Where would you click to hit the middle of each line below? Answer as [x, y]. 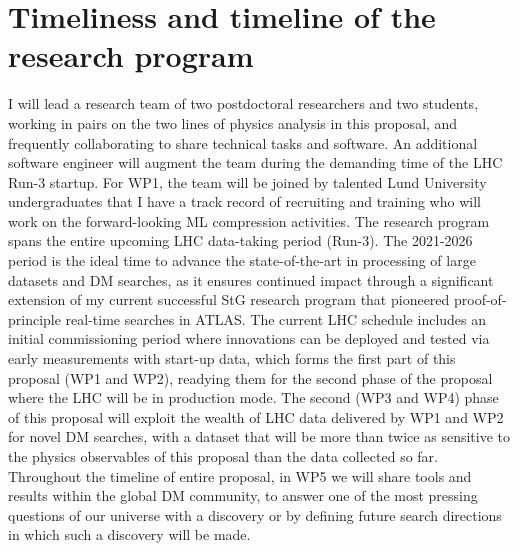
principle [34, 318]
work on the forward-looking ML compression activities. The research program [249, 220]
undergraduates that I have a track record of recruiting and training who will [244, 201]
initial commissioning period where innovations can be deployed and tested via [249, 338]
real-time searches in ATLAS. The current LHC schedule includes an [276, 318]
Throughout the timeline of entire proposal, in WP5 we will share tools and [240, 475]
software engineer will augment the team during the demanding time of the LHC [255, 162]
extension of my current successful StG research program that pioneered [229, 299]
